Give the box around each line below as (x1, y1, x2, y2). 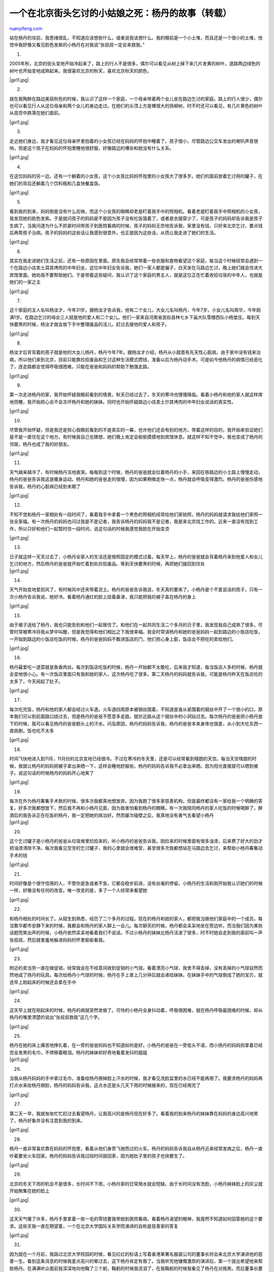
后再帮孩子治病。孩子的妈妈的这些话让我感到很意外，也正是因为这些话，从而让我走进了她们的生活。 (9, 229, 218, 236)
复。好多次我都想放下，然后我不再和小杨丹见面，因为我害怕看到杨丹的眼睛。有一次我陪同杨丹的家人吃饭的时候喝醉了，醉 (9, 805, 263, 811)
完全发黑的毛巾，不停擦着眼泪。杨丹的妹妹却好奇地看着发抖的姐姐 (9, 1049, 147, 1055)
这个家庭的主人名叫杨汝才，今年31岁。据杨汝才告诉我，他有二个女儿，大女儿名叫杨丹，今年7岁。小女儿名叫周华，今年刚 (9, 307, 261, 313)
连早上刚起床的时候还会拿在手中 (9, 979, 76, 985)
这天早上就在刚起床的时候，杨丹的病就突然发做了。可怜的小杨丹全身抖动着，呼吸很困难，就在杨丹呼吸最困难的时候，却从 (9, 1007, 263, 1013)
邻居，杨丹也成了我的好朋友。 (9, 441, 72, 447)
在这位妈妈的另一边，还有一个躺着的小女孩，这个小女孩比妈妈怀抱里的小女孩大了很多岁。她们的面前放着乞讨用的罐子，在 (9, 173, 263, 179)
